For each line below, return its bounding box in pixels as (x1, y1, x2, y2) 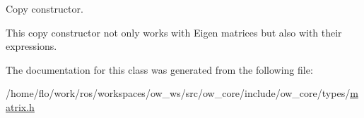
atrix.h (6, 99, 35, 114)
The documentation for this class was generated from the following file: (6, 62, 313, 77)
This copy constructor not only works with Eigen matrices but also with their (6, 25, 342, 39)
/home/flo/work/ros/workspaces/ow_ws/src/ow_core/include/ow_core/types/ (6, 86, 351, 100)
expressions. (6, 39, 57, 53)
